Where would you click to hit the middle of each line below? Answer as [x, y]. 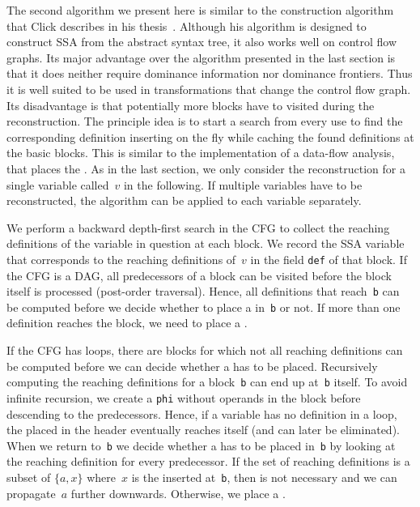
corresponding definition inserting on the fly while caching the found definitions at [210, 136]
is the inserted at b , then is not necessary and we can [264, 477]
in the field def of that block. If [329, 259]
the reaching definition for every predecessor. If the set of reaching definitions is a [208, 461]
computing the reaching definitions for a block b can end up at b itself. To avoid [207, 382]
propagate [31, 493]
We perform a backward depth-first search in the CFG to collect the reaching [198, 227]
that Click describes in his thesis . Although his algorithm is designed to [187, 26]
